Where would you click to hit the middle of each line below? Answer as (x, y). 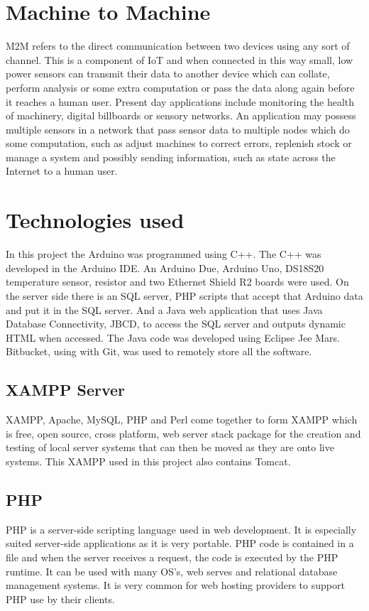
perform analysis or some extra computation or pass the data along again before (180, 87)
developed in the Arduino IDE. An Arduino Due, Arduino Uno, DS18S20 (165, 267)
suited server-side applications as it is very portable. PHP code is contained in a (180, 543)
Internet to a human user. (62, 171)
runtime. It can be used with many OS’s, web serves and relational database (172, 571)
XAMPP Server (66, 390)
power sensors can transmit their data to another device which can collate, (168, 74)
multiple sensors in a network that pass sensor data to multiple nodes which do (178, 129)
